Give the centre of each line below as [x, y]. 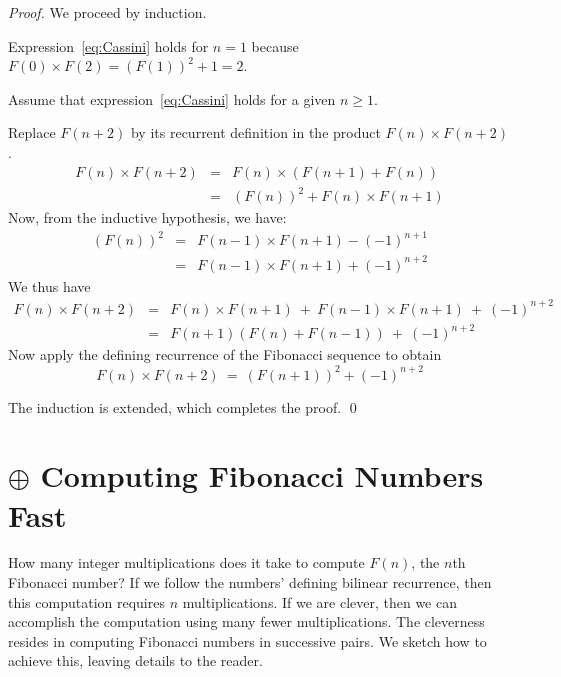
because [275, 45]
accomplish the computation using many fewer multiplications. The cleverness [246, 621]
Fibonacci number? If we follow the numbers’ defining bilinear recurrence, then [250, 582]
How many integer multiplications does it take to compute [186, 562]
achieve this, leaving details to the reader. [135, 660]
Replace [32, 132]
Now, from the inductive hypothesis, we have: [147, 217]
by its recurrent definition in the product [255, 132]
